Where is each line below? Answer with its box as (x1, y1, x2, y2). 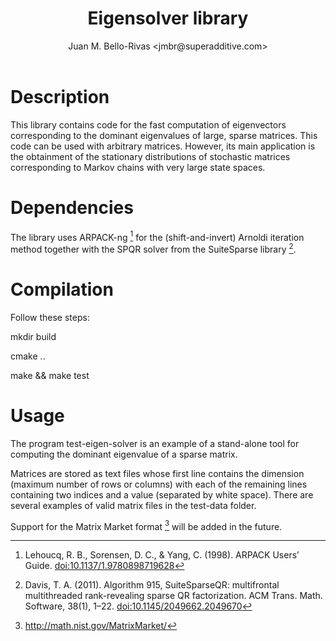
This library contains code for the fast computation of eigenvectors (10, 118, 287, 131)
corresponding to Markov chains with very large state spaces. (10, 161, 266, 173)
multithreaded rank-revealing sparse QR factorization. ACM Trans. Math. (24, 590, 323, 602)
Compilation (10, 278, 114, 301)
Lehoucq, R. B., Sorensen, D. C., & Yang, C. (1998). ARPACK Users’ (24, 549, 300, 561)
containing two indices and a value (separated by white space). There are (10, 488, 314, 501)
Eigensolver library (87, 7, 249, 30)
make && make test (10, 369, 90, 381)
